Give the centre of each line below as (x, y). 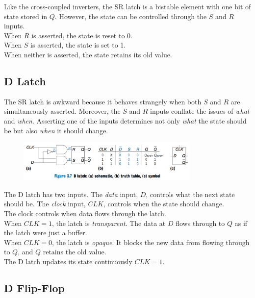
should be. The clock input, (45, 204)
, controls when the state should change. (164, 204)
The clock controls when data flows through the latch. (85, 213)
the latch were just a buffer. (46, 233)
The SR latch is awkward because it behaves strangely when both (103, 101)
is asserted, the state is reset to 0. (82, 35)
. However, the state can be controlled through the (131, 16)
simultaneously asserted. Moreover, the (62, 111)
